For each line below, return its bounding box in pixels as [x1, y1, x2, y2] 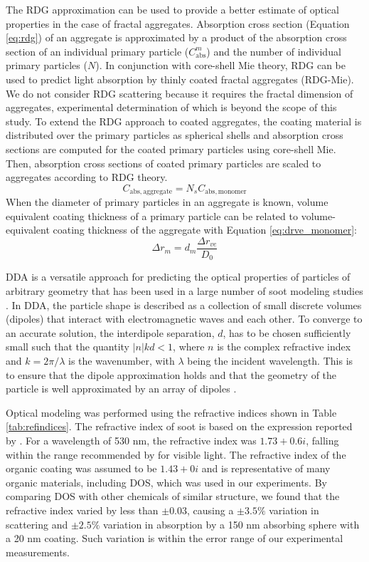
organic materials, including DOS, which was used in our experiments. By [6, 474, 327, 489]
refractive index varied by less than [6, 502, 159, 517]
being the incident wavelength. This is [187, 353, 353, 368]
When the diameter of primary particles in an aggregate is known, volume [6, 194, 328, 209]
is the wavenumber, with [68, 353, 175, 368]
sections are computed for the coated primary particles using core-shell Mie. [6, 141, 336, 156]
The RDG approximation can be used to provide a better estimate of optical [6, 2, 339, 16]
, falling [306, 433, 339, 447]
